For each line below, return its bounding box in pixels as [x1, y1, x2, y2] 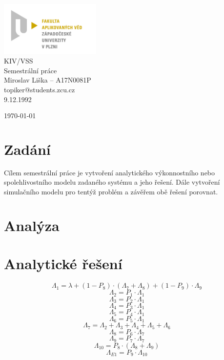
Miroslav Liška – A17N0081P [4, 75, 91, 85]
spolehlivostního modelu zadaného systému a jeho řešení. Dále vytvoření [4, 177, 220, 187]
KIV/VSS [4, 56, 33, 66]
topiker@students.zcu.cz [4, 84, 75, 94]
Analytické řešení [4, 254, 122, 274]
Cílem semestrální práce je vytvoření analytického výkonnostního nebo [4, 167, 215, 177]
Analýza [4, 215, 60, 235]
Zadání [4, 139, 51, 159]
